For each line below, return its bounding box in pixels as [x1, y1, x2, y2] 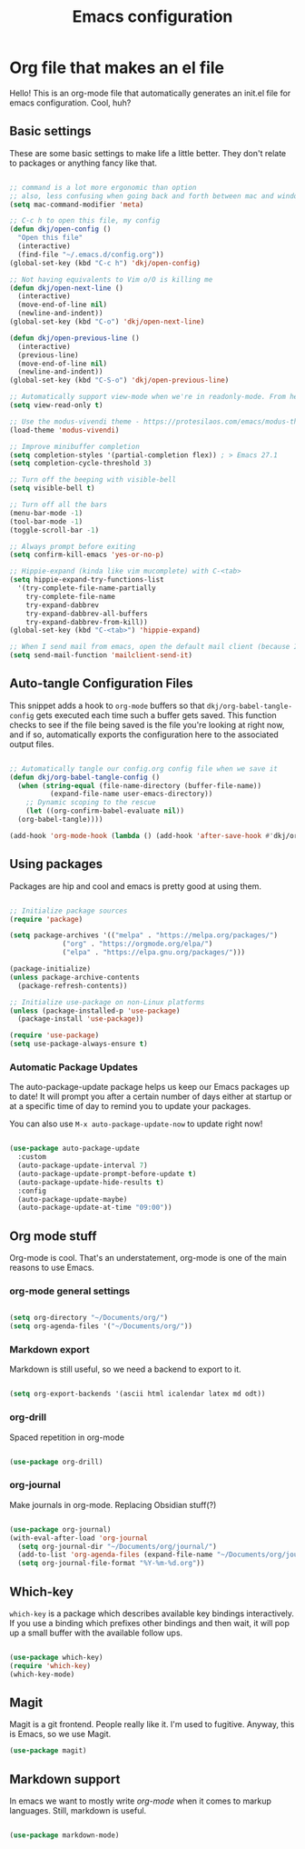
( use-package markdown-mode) [9, 1831, 120, 1840]
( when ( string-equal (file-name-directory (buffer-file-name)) [17, 781, 261, 790]
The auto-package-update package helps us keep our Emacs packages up [9, 1082, 290, 1093]
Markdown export [9, 1344, 91, 1356]
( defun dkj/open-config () [9, 225, 112, 234]
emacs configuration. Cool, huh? [9, 97, 132, 108]
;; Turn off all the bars [9, 500, 107, 509]
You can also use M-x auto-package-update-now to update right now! [9, 1118, 263, 1129]
